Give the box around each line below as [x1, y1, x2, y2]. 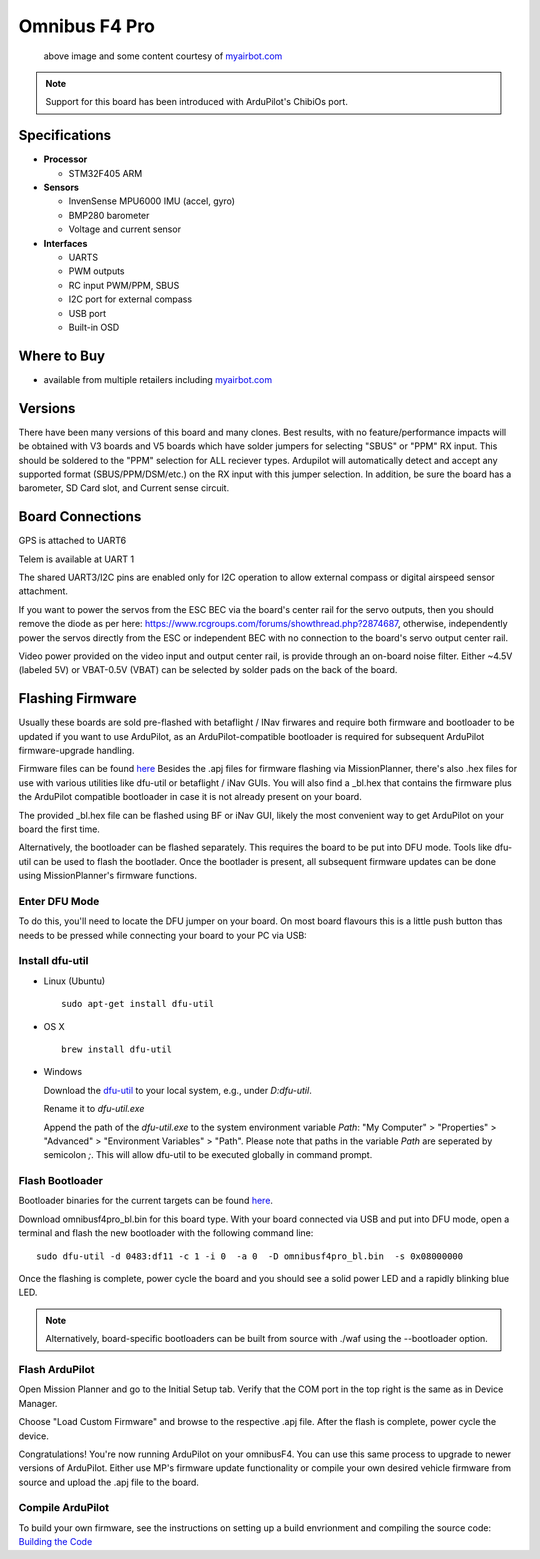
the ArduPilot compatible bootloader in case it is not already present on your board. [18, 791, 362, 803]
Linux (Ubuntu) [43, 975, 106, 987]
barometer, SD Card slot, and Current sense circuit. [18, 482, 230, 494]
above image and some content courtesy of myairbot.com [43, 50, 283, 62]
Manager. [18, 1397, 58, 1409]
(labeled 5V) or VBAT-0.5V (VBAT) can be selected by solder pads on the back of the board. [18, 664, 398, 676]
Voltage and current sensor [68, 223, 182, 235]
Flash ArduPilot [18, 1362, 95, 1376]
